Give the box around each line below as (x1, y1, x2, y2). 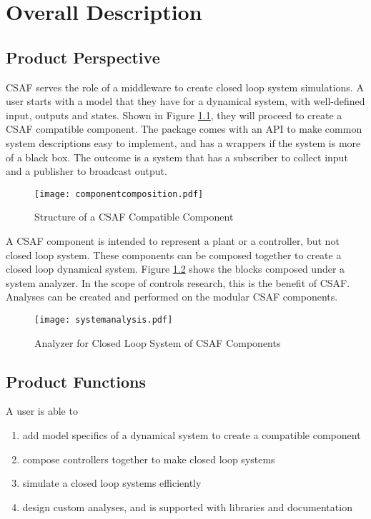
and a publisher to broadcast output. (6, 163, 167, 178)
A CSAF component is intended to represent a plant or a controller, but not (6, 233, 340, 248)
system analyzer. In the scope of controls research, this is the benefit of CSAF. (6, 275, 350, 290)
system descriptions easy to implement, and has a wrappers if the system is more (6, 135, 361, 150)
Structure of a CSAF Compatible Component (34, 209, 234, 224)
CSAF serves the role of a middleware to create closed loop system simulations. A (6, 79, 364, 94)
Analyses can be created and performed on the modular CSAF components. (6, 289, 338, 304)
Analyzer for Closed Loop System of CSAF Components (34, 335, 281, 350)
